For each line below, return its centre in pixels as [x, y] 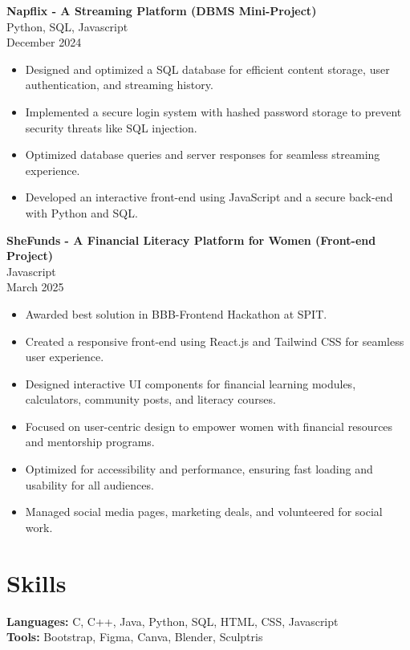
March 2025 [35, 287]
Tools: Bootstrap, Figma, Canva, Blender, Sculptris [135, 637]
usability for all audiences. [89, 484]
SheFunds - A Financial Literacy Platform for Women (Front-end [191, 240]
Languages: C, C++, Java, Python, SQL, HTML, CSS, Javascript [173, 621]
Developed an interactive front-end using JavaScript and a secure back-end [209, 197]
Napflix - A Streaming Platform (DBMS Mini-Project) [162, 10]
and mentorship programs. [90, 442]
